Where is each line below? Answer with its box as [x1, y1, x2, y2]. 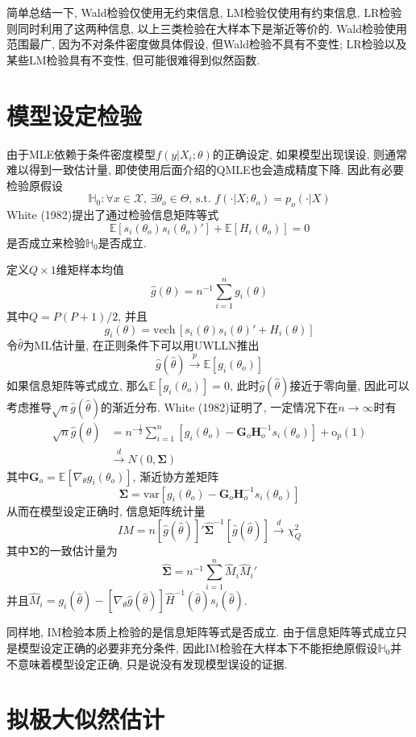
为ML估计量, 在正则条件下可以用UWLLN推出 [23, 337, 260, 354]
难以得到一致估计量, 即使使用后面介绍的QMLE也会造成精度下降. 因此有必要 [6, 161, 405, 178]
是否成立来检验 [6, 234, 85, 250]
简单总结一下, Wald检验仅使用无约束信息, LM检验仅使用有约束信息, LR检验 [6, 4, 402, 20]
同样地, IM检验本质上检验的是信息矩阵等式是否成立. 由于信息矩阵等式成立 [6, 623, 396, 640]
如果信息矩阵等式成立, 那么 [6, 376, 149, 393]
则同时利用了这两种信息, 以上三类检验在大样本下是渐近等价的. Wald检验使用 [6, 19, 408, 36]
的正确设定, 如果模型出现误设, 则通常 [212, 145, 407, 162]
